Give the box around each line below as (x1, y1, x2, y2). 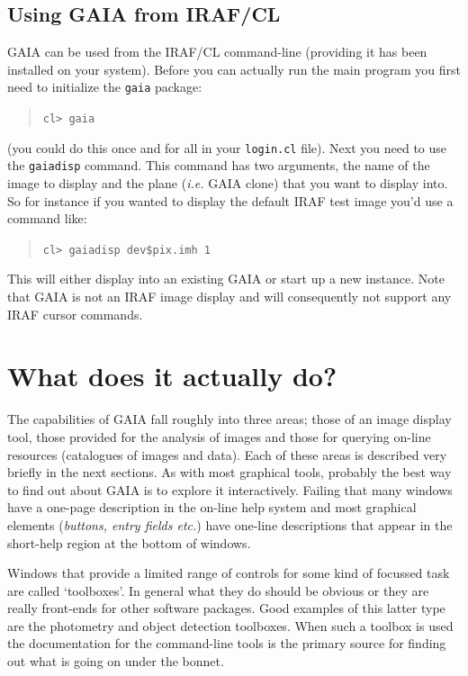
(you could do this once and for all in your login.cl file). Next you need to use (7, 138, 447, 157)
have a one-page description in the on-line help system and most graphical (7, 498, 417, 517)
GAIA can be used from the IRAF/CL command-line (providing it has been (7, 42, 427, 61)
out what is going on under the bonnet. (7, 652, 224, 671)
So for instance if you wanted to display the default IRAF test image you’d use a (7, 191, 454, 210)
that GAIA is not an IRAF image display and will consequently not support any (7, 287, 452, 306)
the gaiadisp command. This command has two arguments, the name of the (7, 156, 430, 175)
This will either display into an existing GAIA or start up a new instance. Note (7, 269, 445, 288)
